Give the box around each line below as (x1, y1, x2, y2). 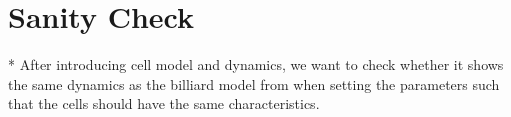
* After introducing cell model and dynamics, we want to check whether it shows (8, 54, 504, 75)
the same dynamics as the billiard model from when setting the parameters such (8, 73, 500, 94)
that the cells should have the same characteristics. (8, 93, 320, 114)
